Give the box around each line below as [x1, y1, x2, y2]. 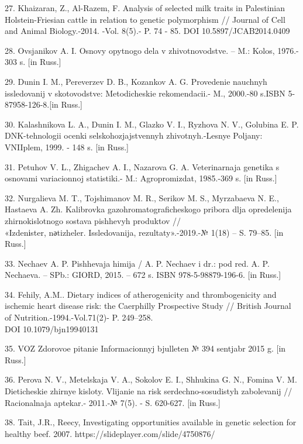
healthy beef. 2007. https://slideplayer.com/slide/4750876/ [5, 427, 215, 439]
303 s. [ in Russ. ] [5, 56, 61, 68]
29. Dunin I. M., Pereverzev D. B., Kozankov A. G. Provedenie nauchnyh [5, 75, 267, 87]
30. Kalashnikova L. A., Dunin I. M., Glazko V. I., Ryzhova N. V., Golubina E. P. [5, 118, 299, 130]
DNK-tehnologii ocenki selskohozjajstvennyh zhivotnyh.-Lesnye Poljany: [5, 129, 263, 142]
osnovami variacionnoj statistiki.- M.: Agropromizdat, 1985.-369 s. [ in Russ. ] [5, 172, 277, 184]
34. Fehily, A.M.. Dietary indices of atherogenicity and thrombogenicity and [5, 288, 277, 300]
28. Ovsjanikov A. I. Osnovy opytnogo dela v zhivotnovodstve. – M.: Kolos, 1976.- [5, 44, 299, 56]
